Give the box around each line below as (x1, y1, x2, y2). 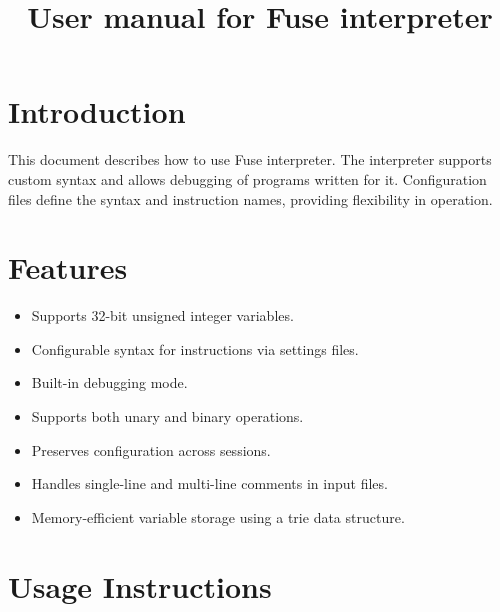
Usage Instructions (8, 565, 272, 606)
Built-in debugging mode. (31, 372, 188, 393)
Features (8, 247, 128, 288)
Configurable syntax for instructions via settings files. (31, 338, 359, 359)
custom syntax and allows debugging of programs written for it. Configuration (8, 168, 487, 189)
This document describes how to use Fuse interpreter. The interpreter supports (8, 149, 492, 170)
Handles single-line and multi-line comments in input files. (31, 473, 388, 494)
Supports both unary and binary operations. (31, 406, 304, 426)
